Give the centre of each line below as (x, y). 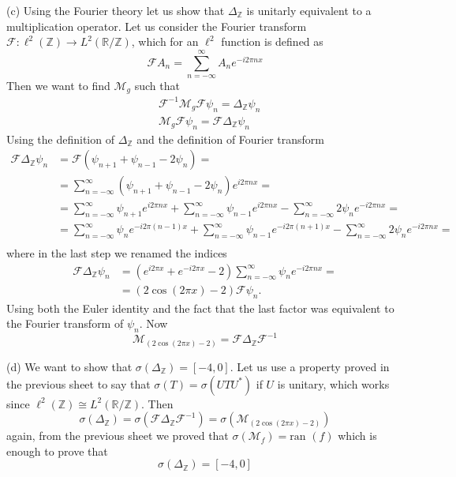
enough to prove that (57, 451)
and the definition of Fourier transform (231, 139)
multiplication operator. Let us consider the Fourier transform (157, 26)
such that (157, 85)
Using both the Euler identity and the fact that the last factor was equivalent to (200, 308)
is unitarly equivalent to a (309, 10)
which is (357, 436)
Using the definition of (60, 139)
